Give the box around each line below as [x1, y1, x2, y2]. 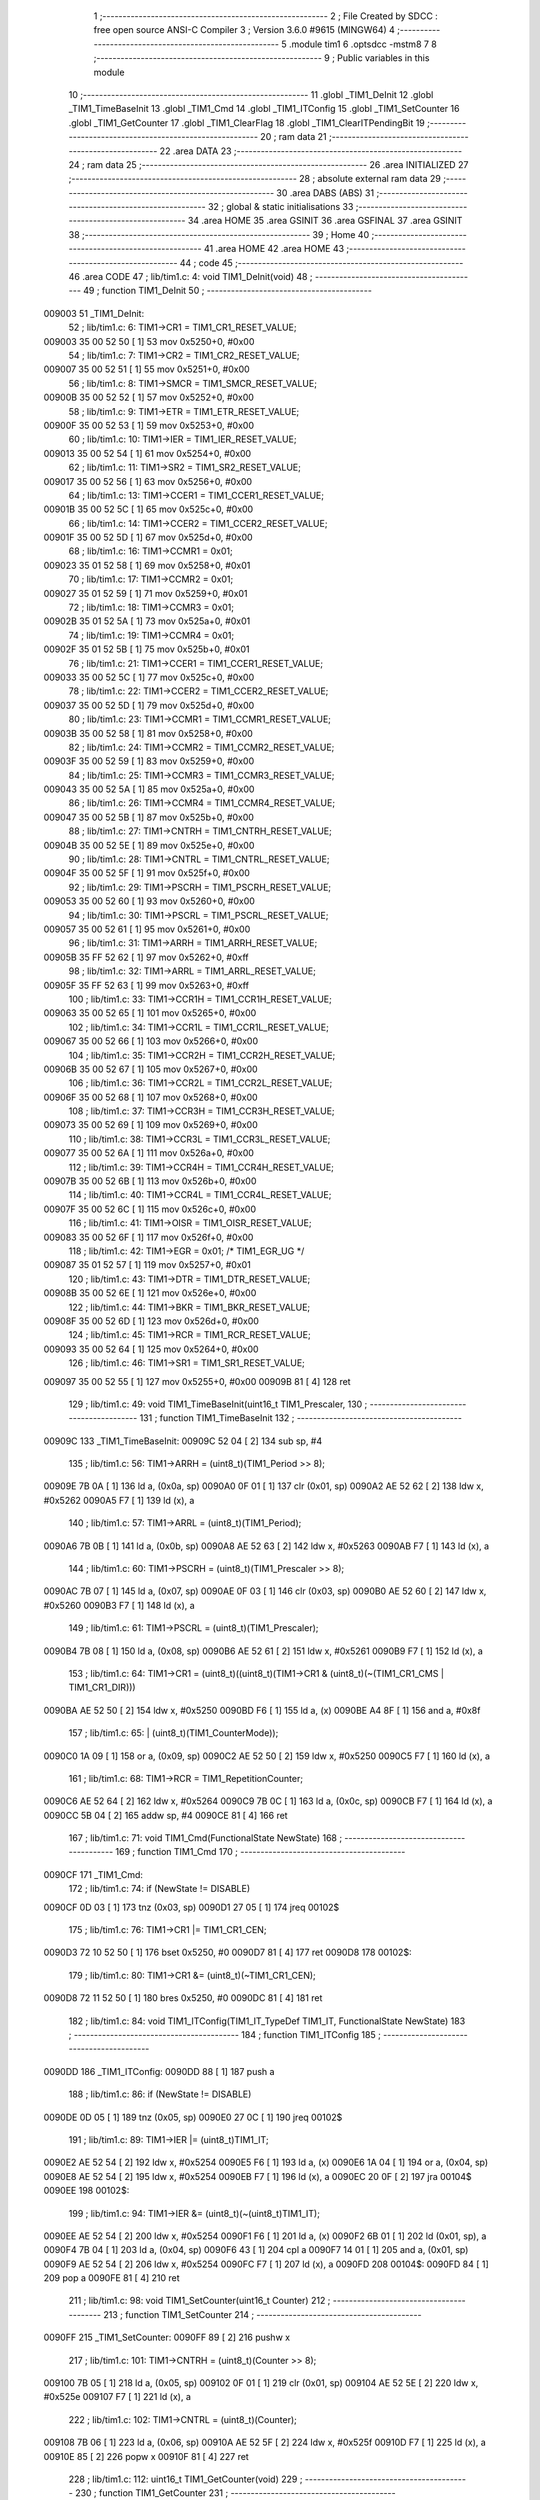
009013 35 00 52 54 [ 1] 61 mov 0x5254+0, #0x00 [43, 447, 252, 459]
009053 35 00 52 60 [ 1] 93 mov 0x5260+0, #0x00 [43, 895, 255, 907]
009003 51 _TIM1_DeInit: [43, 307, 145, 319]
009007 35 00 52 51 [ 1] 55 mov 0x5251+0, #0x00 [43, 363, 250, 375]
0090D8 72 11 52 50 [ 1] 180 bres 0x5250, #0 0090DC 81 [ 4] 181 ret [43, 1992, 323, 2004]
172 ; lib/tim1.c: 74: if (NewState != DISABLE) [68, 1883, 251, 1895]
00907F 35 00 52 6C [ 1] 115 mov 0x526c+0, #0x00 [43, 1203, 257, 1215]
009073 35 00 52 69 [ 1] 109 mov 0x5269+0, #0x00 [43, 1119, 259, 1131]
